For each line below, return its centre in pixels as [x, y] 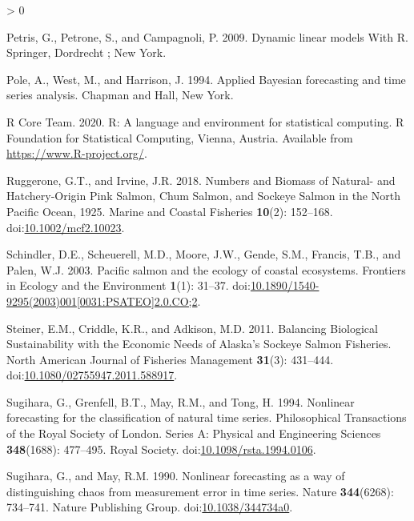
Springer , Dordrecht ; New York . [86, 52]
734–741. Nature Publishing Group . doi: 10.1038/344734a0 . [150, 507]
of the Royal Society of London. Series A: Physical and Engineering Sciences [194, 433]
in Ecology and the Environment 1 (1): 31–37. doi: [129, 285]
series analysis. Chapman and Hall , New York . [120, 95]
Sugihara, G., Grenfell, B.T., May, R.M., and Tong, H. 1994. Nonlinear [181, 401]
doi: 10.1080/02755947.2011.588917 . [92, 375]
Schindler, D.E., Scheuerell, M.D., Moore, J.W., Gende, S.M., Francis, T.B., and [204, 254]
